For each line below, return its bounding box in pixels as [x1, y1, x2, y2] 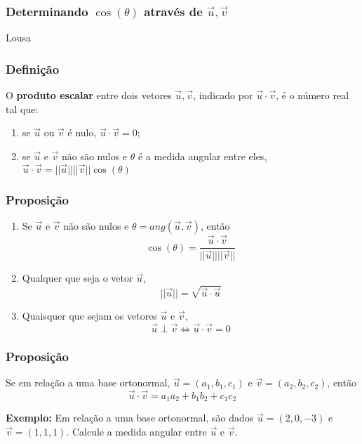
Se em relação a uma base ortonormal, [6, 375, 170, 390]
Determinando [6, 2, 88, 20]
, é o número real [276, 88, 349, 103]
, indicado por [193, 88, 253, 103]
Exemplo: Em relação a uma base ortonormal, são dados [6, 410, 254, 425]
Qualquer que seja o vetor [22, 270, 133, 285]
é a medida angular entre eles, [138, 148, 267, 163]
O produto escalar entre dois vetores [6, 88, 172, 103]
